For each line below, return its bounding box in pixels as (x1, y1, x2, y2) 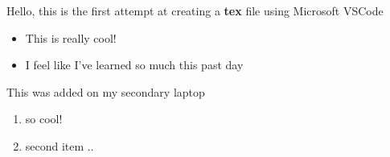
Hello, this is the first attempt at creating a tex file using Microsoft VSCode (6, 2, 384, 19)
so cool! (25, 110, 63, 127)
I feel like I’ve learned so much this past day (25, 56, 244, 73)
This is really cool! (25, 29, 117, 46)
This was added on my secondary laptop (6, 83, 205, 100)
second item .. (25, 137, 94, 154)
